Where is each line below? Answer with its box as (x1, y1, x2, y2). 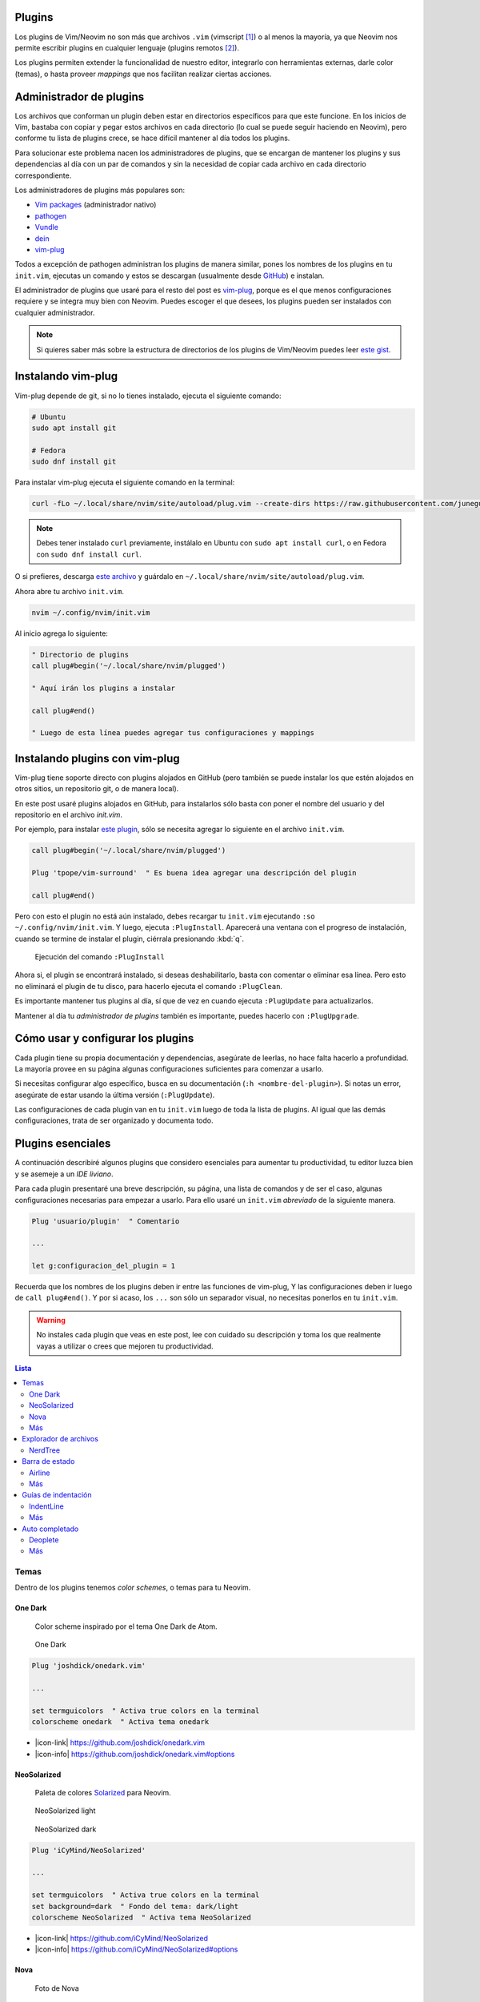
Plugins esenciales (14, 1137, 111, 1151)
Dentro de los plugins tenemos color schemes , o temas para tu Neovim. (14, 1582, 251, 1593)
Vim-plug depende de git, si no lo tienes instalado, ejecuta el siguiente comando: (14, 391, 282, 400)
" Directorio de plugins (31, 649, 130, 659)
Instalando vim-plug (14, 369, 118, 384)
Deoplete (29, 1534, 59, 1545)
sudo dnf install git (31, 457, 117, 466)
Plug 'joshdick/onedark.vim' (31, 1662, 146, 1670)
